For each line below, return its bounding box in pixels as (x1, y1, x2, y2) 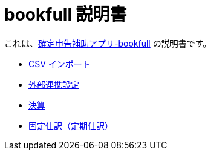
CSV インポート (28, 58, 91, 69)
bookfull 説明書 (4, 4, 127, 25)
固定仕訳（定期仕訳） (28, 120, 113, 131)
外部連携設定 (28, 79, 79, 90)
